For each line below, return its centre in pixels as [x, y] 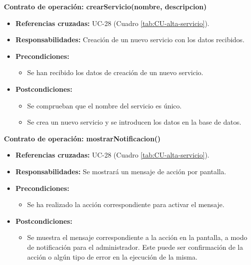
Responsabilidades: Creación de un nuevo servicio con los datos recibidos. [130, 40]
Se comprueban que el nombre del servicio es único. [104, 105]
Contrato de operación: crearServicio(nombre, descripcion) [105, 6]
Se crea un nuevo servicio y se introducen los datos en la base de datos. [134, 122]
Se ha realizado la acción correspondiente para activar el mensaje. [126, 204]
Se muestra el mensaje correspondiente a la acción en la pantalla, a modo [137, 237]
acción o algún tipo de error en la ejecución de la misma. [112, 256]
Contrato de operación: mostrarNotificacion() [82, 138]
